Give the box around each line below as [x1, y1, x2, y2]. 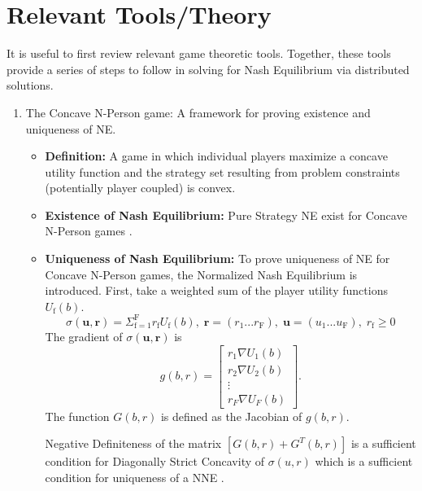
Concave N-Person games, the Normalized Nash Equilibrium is [45, 265, 358, 283]
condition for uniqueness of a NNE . [45, 468, 224, 485]
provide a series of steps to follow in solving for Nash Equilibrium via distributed [7, 60, 410, 77]
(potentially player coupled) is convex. [45, 179, 236, 196]
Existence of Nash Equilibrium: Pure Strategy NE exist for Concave [45, 206, 407, 223]
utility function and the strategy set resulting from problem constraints [45, 163, 400, 180]
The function [45, 407, 110, 424]
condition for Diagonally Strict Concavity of [45, 453, 265, 470]
